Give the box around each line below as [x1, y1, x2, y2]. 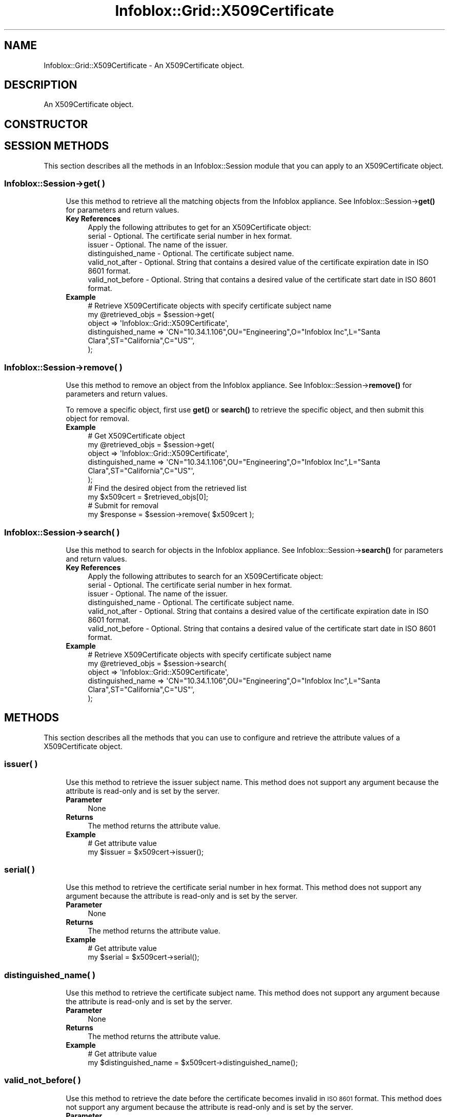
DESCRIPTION [4, 78, 77, 92]
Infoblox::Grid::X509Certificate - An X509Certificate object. [44, 60, 244, 70]
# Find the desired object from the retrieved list [88, 484, 247, 493]
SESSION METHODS [4, 139, 109, 153]
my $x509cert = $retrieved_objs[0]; [88, 492, 209, 502]
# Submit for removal [88, 501, 159, 510]
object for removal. [66, 414, 130, 423]
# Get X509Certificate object [88, 431, 185, 441]
